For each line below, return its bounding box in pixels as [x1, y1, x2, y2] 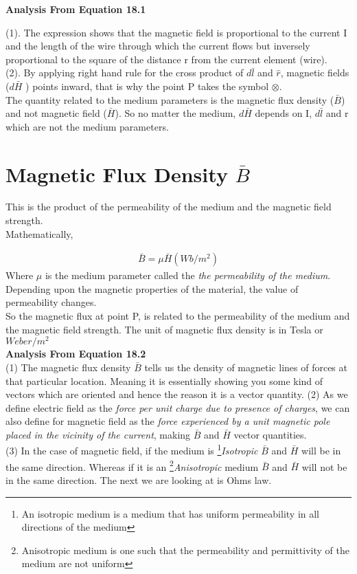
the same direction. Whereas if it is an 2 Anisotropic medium [5, 457, 259, 474]
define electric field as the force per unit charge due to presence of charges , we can [5, 400, 350, 415]
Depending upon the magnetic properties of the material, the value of [5, 281, 299, 296]
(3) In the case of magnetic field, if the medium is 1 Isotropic [5, 441, 258, 458]
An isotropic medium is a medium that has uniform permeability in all [21, 506, 319, 520]
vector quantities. [233, 427, 307, 441]
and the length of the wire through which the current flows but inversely [5, 38, 310, 53]
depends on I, [255, 106, 312, 120]
